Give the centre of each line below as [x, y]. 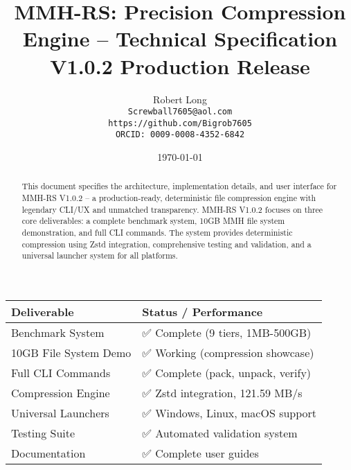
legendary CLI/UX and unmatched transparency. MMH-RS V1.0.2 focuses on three [172, 209]
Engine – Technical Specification [180, 38]
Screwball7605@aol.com [180, 112]
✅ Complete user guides [200, 453]
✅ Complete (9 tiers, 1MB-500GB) [227, 333]
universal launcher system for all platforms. [100, 255]
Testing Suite [43, 433]
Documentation [48, 453]
